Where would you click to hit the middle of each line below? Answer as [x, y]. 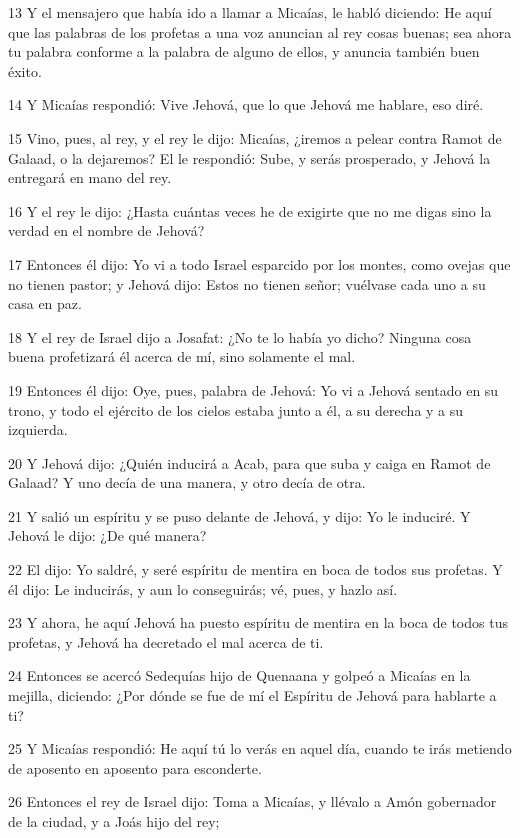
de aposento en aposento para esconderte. [135, 767]
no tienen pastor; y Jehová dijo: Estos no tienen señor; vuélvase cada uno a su [247, 283]
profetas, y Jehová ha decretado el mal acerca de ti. [166, 641]
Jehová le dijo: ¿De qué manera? [107, 535]
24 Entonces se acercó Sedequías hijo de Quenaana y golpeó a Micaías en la [239, 675]
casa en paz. [45, 303]
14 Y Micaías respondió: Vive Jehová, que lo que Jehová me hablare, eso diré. [246, 104]
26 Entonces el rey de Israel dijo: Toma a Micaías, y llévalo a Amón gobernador [252, 801]
